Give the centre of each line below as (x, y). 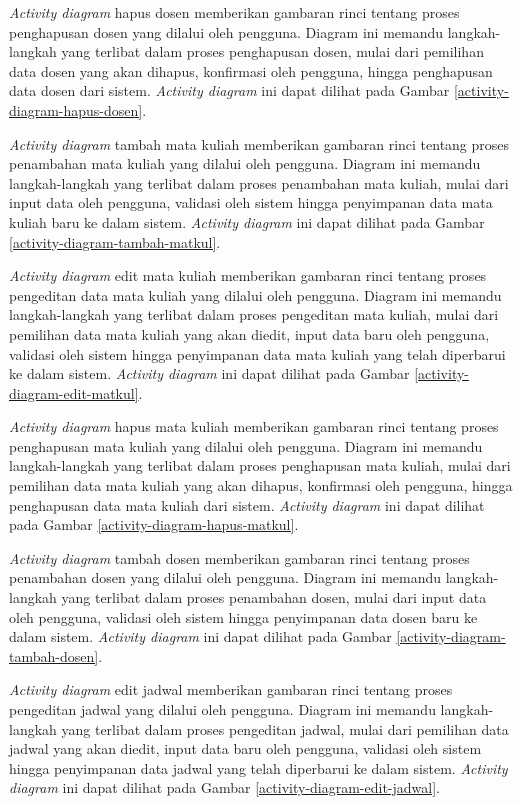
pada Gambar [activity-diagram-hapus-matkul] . (154, 524)
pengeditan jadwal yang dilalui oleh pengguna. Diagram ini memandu (222, 709)
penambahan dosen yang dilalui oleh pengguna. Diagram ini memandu (225, 577)
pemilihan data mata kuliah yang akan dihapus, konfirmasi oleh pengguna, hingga (261, 485)
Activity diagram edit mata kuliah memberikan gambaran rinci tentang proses (248, 275)
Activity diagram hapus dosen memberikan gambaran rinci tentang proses (234, 12)
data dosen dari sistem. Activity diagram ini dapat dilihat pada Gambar (229, 90)
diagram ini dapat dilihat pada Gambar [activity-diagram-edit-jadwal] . (225, 787)
